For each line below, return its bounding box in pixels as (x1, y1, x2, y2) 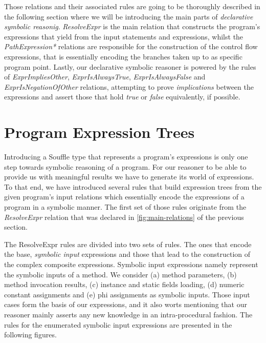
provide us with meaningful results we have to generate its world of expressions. (4, 171, 254, 182)
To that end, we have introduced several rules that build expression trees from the (4, 181, 262, 192)
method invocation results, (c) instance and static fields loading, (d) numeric (4, 279, 245, 290)
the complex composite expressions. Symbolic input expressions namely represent (4, 259, 258, 269)
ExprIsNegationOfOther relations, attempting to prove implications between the (4, 81, 254, 92)
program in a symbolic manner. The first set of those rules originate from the (4, 201, 247, 212)
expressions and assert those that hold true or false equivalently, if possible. (4, 91, 240, 102)
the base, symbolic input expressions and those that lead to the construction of (4, 249, 250, 259)
